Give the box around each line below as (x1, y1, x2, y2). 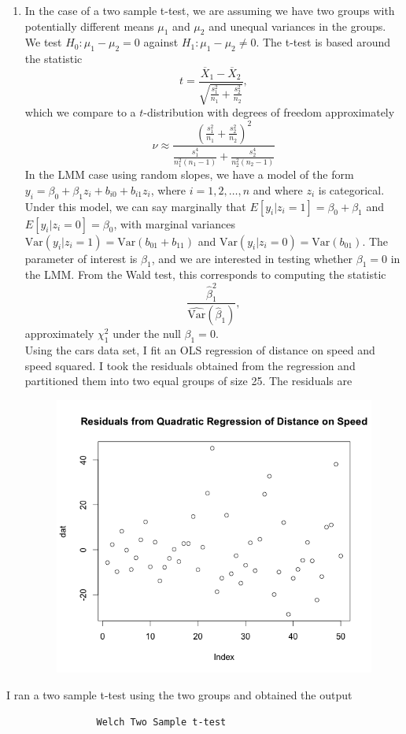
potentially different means (24, 17, 154, 34)
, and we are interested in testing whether (151, 250, 353, 266)
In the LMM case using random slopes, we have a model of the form (24, 166, 354, 183)
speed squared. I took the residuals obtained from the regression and (24, 357, 356, 373)
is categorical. (318, 181, 385, 198)
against (143, 34, 179, 50)
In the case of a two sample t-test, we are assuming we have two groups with (24, 2, 395, 18)
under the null (113, 325, 181, 342)
